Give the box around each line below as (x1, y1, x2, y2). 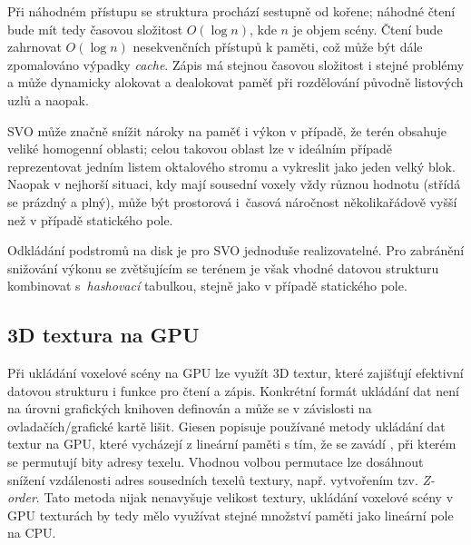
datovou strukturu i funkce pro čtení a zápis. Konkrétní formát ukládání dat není (7, 381, 459, 400)
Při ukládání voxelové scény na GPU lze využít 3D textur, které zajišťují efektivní (7, 363, 464, 382)
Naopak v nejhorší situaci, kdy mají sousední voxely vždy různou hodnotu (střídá (7, 174, 461, 193)
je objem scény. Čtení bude (292, 19, 443, 38)
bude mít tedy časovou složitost (7, 19, 183, 38)
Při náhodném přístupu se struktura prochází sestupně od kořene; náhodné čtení (7, 2, 456, 20)
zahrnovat (7, 37, 62, 56)
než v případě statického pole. (7, 210, 173, 229)
